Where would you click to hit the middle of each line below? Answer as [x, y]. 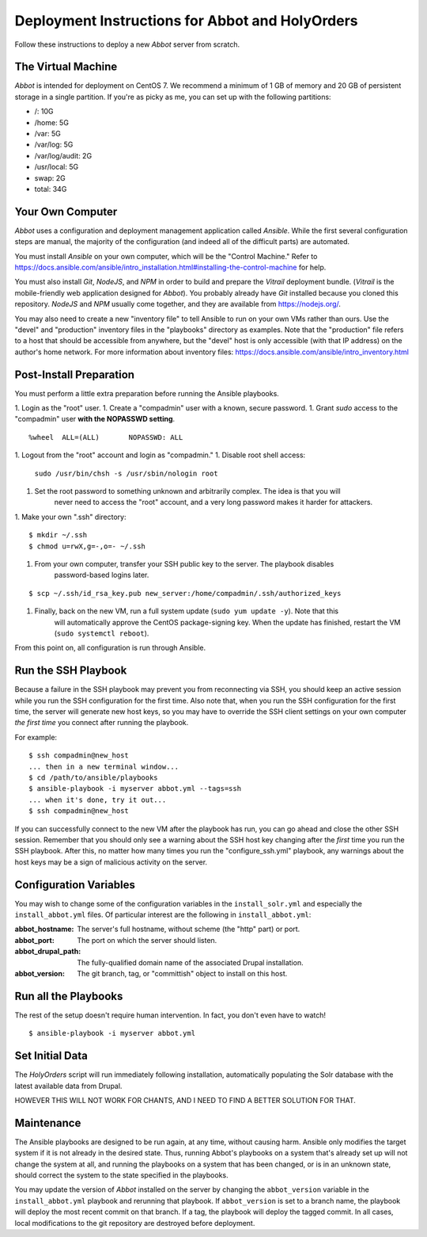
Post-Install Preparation [74, 374]
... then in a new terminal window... [104, 766]
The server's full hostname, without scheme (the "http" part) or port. [189, 929]
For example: [36, 737]
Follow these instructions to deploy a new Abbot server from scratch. [127, 44]
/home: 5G [51, 122]
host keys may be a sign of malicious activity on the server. [111, 862]
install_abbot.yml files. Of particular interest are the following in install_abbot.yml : [163, 914]
